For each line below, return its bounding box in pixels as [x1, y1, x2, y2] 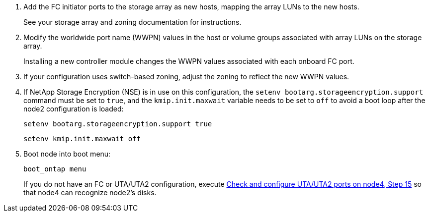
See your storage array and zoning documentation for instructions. [23, 18, 242, 26]
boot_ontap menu [23, 165, 86, 173]
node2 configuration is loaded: [23, 105, 124, 113]
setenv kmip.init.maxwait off [23, 135, 141, 143]
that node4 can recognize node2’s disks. [23, 188, 157, 197]
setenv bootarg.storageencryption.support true [23, 120, 212, 128]
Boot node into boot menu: [23, 150, 111, 158]
